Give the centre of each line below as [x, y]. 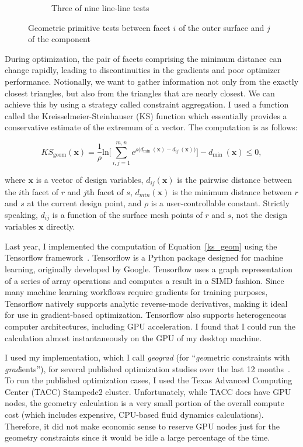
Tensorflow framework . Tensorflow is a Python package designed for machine [144, 257]
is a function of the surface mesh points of [127, 214]
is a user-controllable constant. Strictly [220, 203]
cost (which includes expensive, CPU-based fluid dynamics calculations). [134, 415]
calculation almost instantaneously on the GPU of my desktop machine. [133, 337]
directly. [61, 226]
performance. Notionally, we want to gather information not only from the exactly [152, 81]
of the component [59, 39]
